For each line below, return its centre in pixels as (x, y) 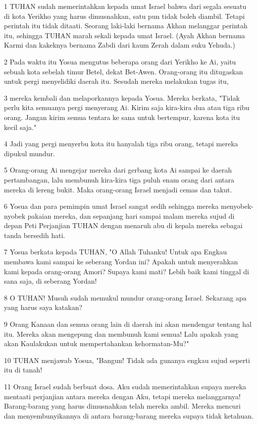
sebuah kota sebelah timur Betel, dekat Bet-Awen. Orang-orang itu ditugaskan (124, 71)
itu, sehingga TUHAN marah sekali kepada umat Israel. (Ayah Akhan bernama (125, 35)
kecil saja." (20, 127)
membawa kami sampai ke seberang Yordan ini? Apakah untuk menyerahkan (121, 262)
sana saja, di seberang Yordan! (51, 281)
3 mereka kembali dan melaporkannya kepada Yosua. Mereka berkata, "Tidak (122, 97)
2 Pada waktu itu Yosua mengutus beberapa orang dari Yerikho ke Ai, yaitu (120, 61)
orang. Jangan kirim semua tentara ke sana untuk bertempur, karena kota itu (122, 117)
